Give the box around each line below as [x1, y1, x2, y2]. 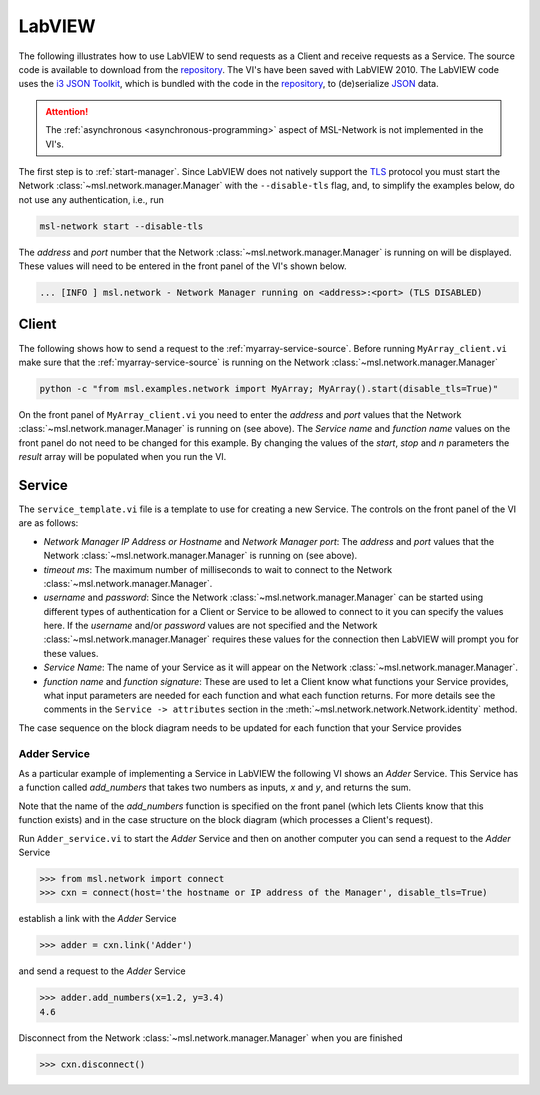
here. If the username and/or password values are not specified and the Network [43, 620, 378, 632]
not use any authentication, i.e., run [18, 193, 165, 205]
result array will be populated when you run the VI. [18, 451, 227, 463]
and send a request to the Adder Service [18, 965, 186, 977]
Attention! [45, 105, 89, 117]
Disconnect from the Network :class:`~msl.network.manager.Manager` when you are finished [18, 1031, 403, 1044]
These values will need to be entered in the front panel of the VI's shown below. [18, 260, 347, 272]
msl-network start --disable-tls [39, 220, 204, 232]
